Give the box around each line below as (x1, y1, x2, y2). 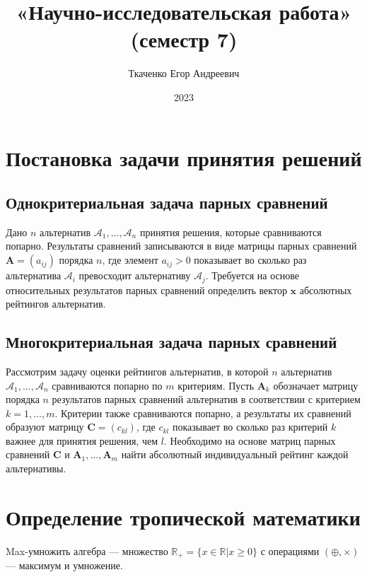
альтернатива (6, 268, 62, 283)
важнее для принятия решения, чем (6, 433, 158, 448)
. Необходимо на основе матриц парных (163, 433, 336, 448)
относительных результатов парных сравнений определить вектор (6, 282, 287, 297)
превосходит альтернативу (78, 268, 191, 283)
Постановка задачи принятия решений (6, 143, 362, 172)
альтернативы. (6, 461, 66, 476)
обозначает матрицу (273, 378, 359, 392)
